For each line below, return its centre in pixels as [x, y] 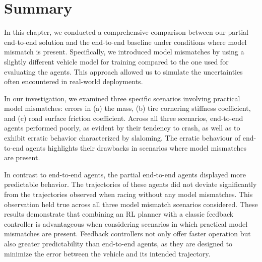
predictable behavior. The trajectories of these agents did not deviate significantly [130, 184]
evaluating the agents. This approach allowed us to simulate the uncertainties [123, 71]
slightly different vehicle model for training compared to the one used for [116, 61]
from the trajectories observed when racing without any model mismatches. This [128, 194]
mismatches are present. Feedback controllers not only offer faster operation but [127, 234]
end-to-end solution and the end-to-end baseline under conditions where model [125, 42]
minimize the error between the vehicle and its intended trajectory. [107, 253]
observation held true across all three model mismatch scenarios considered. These [131, 204]
